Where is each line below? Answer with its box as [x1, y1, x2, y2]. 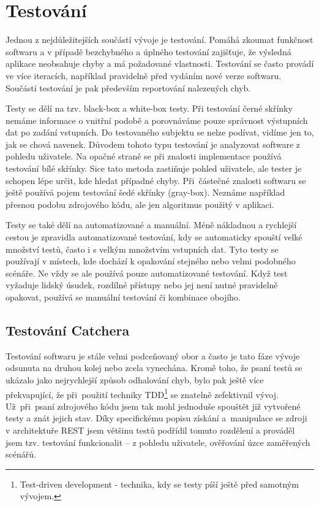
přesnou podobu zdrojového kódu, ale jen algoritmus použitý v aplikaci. [6, 197, 274, 210]
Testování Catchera [6, 320, 130, 339]
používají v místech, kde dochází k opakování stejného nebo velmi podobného [6, 255, 296, 267]
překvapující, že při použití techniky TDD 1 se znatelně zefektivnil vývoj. [6, 386, 279, 401]
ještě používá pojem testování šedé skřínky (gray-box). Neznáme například [6, 186, 285, 199]
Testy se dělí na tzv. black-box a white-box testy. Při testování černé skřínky [6, 102, 293, 115]
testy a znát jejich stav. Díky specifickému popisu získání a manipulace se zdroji [6, 412, 307, 424]
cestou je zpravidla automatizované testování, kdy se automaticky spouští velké [6, 231, 302, 243]
